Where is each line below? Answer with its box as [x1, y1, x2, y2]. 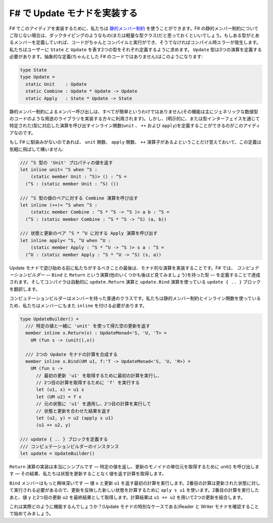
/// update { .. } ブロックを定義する [20, 436, 108, 442]
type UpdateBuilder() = [20, 316, 79, 321]
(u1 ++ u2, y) [36, 422, 71, 428]
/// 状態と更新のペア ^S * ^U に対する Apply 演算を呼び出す [20, 230, 158, 236]
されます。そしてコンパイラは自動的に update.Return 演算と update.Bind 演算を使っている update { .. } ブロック [9, 279, 261, 285]
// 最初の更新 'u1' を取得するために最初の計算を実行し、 [36, 373, 162, 378]
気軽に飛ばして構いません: [9, 146, 64, 152]
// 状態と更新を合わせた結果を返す [36, 408, 111, 414]
